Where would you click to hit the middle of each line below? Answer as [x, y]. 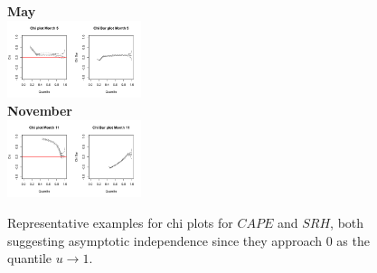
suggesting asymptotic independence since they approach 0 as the [188, 240]
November [40, 110]
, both [347, 222]
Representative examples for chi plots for [120, 222]
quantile [30, 258]
